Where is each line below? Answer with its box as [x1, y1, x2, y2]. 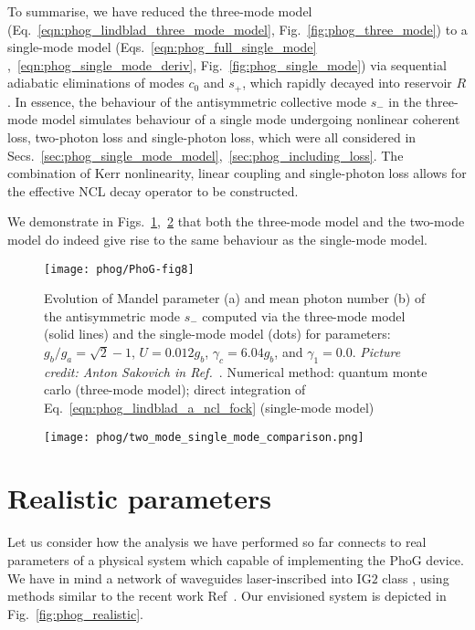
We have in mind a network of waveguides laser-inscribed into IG [7, 568, 372, 587]
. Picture [352, 342, 401, 362]
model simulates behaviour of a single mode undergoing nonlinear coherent [41, 110, 460, 129]
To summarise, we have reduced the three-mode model [7, 2, 312, 20]
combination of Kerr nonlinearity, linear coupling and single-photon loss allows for [7, 163, 467, 183]
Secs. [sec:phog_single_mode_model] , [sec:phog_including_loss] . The [7, 145, 404, 164]
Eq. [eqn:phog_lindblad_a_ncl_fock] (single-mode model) [44, 398, 375, 416]
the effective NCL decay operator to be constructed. [7, 181, 299, 200]
